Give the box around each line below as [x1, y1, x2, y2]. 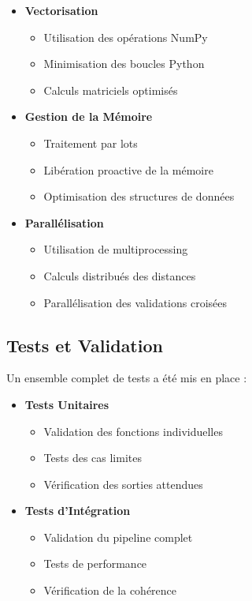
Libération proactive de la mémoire [43, 161, 213, 178]
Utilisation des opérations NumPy [43, 28, 208, 45]
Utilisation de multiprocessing [43, 241, 188, 257]
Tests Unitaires [24, 396, 109, 412]
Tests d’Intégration [24, 502, 131, 519]
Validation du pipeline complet [43, 528, 193, 545]
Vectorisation [24, 2, 98, 18]
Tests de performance [43, 555, 147, 572]
